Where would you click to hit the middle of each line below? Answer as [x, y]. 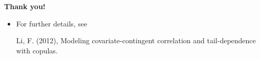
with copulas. [37, 50]
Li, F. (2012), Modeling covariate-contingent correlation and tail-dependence [136, 40]
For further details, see [52, 23]
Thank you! [25, 6]
